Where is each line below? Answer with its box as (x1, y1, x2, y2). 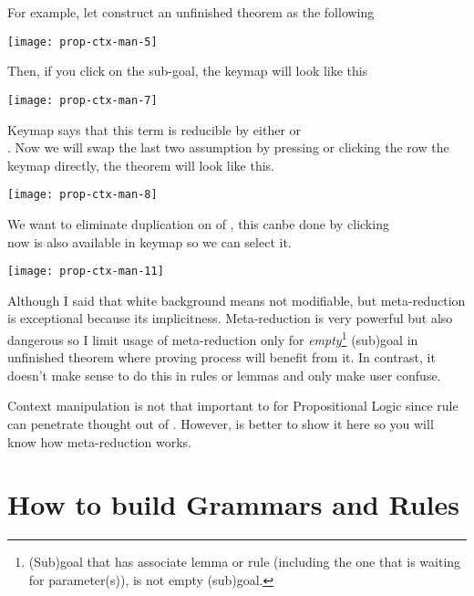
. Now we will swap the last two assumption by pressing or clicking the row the (7, 138, 449, 157)
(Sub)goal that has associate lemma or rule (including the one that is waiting (28, 552, 461, 571)
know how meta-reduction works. (7, 432, 191, 451)
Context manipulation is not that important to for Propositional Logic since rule (7, 396, 459, 415)
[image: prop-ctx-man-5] (7, 35, 158, 48)
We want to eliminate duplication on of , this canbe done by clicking (7, 214, 389, 233)
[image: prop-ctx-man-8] (7, 188, 158, 202)
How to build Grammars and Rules (7, 486, 459, 523)
